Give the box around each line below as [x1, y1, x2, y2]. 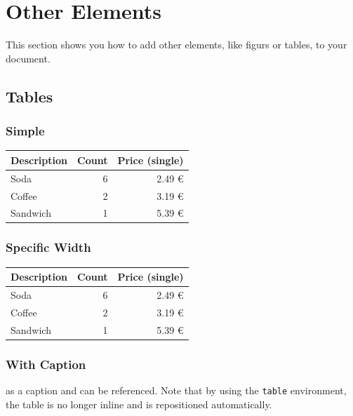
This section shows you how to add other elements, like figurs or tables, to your [6, 37, 347, 52]
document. [6, 51, 51, 65]
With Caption [6, 355, 86, 373]
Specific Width [6, 239, 91, 256]
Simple [6, 122, 45, 140]
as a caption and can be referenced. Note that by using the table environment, [6, 383, 347, 397]
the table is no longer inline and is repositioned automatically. [6, 396, 272, 411]
